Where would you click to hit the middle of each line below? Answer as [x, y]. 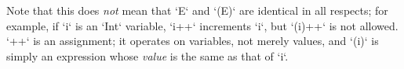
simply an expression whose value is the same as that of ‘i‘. [147, 55]
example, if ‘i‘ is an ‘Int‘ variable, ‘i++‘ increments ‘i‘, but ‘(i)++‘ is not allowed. [202, 25]
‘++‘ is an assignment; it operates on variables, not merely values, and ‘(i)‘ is [193, 41]
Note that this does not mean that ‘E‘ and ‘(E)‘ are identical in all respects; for [197, 10]
